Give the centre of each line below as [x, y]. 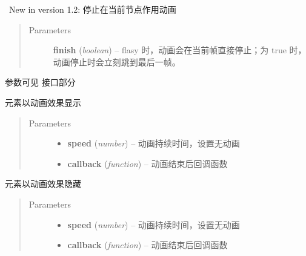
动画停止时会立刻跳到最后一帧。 [117, 61]
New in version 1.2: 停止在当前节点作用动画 [92, 9]
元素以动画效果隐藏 [43, 184]
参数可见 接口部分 [40, 82]
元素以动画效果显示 [43, 102]
